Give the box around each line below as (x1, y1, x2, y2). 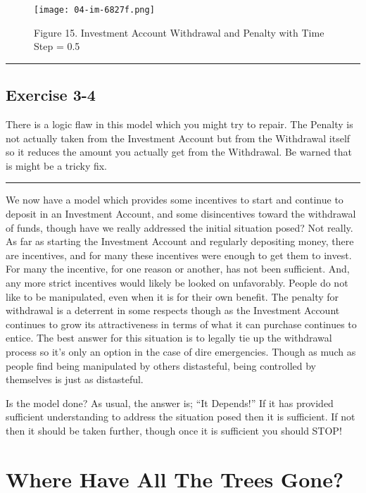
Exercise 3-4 (6, 84, 96, 106)
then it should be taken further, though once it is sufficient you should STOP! (6, 423, 342, 437)
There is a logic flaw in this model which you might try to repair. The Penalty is (6, 117, 353, 132)
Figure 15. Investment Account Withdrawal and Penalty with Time (34, 25, 324, 39)
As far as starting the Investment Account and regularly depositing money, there (6, 234, 354, 249)
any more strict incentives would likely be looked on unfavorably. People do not (6, 275, 348, 289)
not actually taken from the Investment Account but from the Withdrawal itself (6, 130, 351, 145)
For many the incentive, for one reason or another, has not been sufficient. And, (6, 261, 350, 276)
